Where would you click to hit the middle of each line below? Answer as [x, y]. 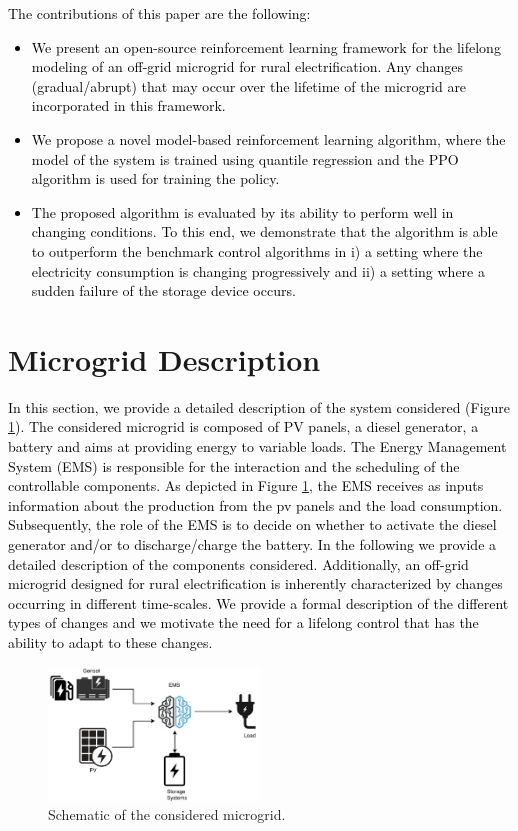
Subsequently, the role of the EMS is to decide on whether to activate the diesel [252, 524]
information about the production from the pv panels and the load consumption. [255, 504]
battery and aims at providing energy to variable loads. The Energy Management [257, 446]
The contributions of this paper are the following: [159, 13]
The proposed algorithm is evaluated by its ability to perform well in [242, 211]
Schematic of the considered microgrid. [167, 814]
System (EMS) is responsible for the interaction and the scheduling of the [234, 465]
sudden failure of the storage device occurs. [163, 290]
